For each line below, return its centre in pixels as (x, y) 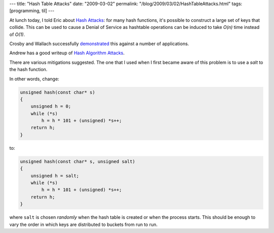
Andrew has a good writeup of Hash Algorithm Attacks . (67, 53)
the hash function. (28, 70)
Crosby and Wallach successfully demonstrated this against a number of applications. (99, 44)
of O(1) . (17, 34)
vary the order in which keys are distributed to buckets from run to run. (83, 224)
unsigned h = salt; (55, 176)
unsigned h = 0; (51, 106)
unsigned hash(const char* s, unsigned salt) (78, 161)
